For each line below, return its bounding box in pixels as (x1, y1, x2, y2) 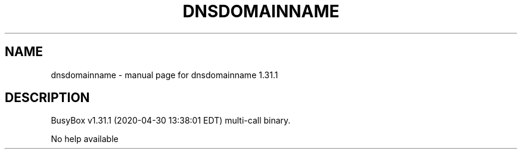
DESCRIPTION (5, 90, 90, 106)
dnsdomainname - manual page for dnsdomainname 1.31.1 (51, 69, 278, 80)
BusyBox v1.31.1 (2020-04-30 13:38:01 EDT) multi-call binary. (51, 115, 291, 126)
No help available (51, 134, 119, 144)
